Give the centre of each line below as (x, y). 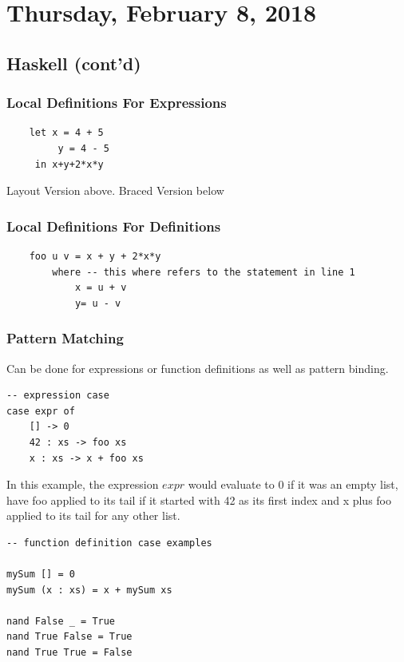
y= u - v (98, 303)
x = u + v (101, 288)
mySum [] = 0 (41, 575)
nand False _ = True (61, 621)
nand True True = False (69, 653)
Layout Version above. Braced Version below (115, 190)
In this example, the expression (83, 484)
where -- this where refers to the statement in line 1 (204, 272)
